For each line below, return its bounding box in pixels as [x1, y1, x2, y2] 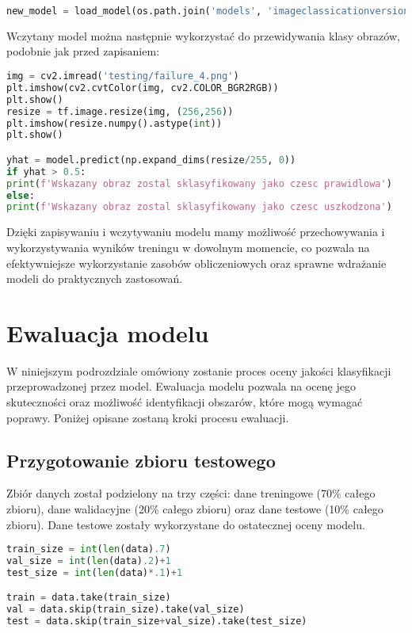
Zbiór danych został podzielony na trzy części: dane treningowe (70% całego [6, 485, 376, 501]
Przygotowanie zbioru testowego [6, 448, 276, 472]
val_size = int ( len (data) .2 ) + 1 [6, 555, 171, 567]
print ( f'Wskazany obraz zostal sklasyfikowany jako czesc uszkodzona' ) [6, 201, 392, 213]
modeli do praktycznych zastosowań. [6, 270, 183, 287]
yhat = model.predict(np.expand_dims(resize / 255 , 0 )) [6, 154, 296, 166]
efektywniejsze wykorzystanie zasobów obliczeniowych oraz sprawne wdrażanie [6, 254, 387, 271]
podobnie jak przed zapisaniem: [6, 43, 160, 59]
